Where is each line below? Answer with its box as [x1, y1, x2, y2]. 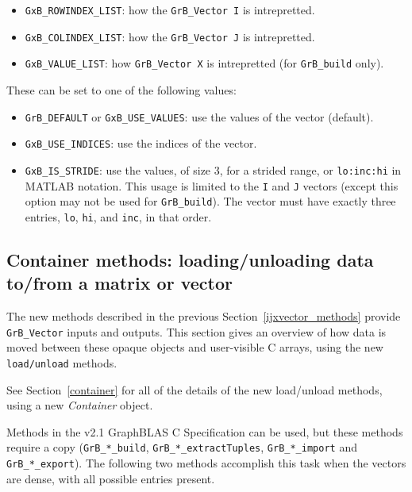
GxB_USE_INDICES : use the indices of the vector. [25, 135, 257, 152]
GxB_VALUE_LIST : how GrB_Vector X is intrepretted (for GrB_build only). [25, 55, 384, 71]
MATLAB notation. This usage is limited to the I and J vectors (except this [25, 177, 399, 194]
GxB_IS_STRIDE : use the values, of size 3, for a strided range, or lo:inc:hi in [25, 161, 402, 178]
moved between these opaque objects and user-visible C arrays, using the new [6, 339, 383, 356]
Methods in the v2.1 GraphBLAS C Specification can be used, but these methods [6, 423, 403, 440]
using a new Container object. [6, 397, 153, 413]
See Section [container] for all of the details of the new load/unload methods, [6, 381, 383, 398]
